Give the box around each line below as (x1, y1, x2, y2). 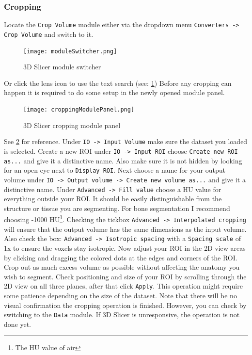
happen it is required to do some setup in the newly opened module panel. (4, 87, 225, 97)
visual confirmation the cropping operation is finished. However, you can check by (4, 300, 247, 310)
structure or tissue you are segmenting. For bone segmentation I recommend (4, 203, 230, 213)
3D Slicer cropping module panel (23, 120, 121, 130)
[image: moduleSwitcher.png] (23, 48, 117, 55)
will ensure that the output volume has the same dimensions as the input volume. (4, 224, 247, 234)
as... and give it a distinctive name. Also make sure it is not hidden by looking (4, 155, 242, 165)
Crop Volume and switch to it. (4, 29, 94, 39)
